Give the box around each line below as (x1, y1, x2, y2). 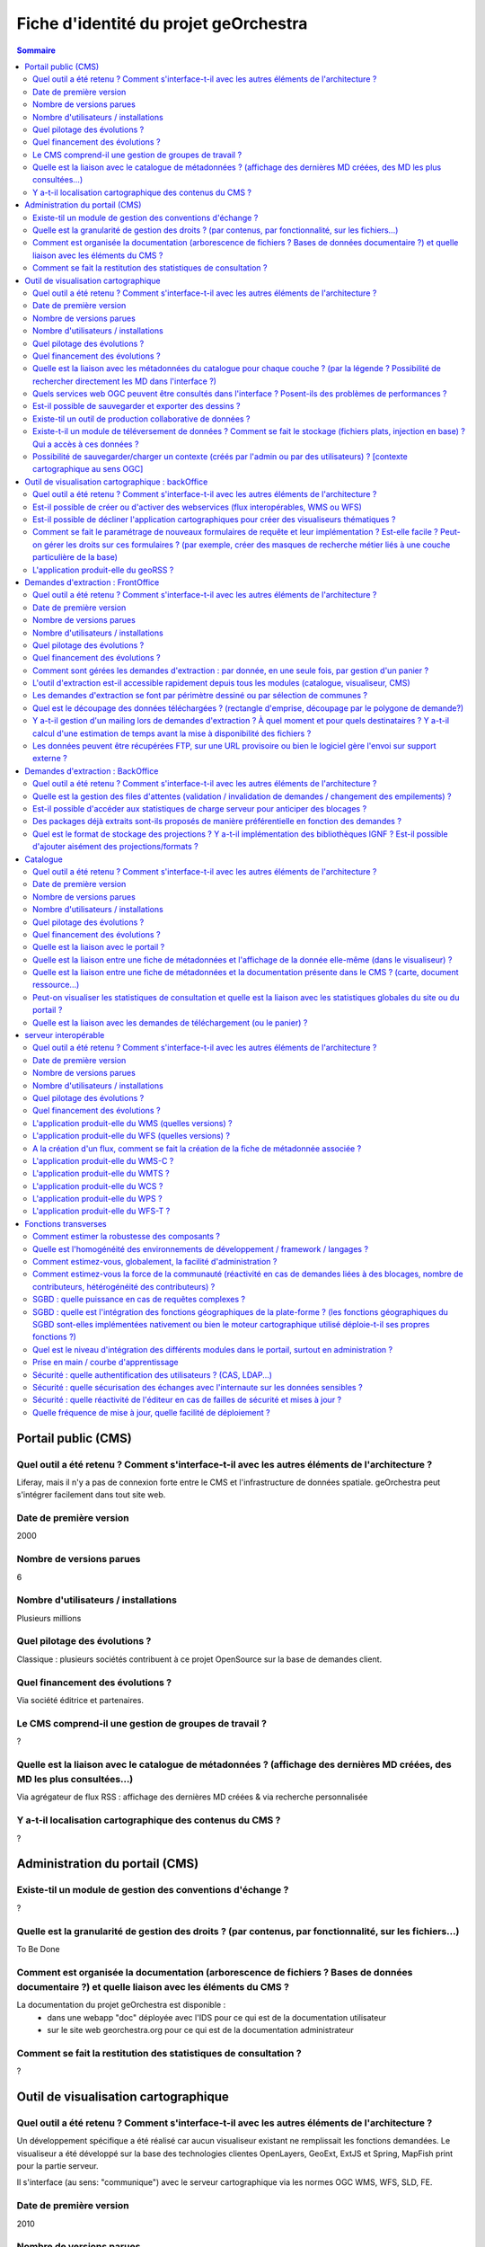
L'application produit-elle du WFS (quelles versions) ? (32, 1131, 231, 1141)
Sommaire (16, 45, 56, 56)
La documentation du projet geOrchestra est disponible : (16, 2000, 226, 2011)
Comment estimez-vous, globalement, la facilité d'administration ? (32, 1257, 278, 1267)
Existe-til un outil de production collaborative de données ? (32, 413, 251, 424)
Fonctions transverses (24, 1218, 107, 1229)
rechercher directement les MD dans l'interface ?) (32, 376, 217, 386)
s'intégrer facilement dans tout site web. (16, 1489, 166, 1500)
